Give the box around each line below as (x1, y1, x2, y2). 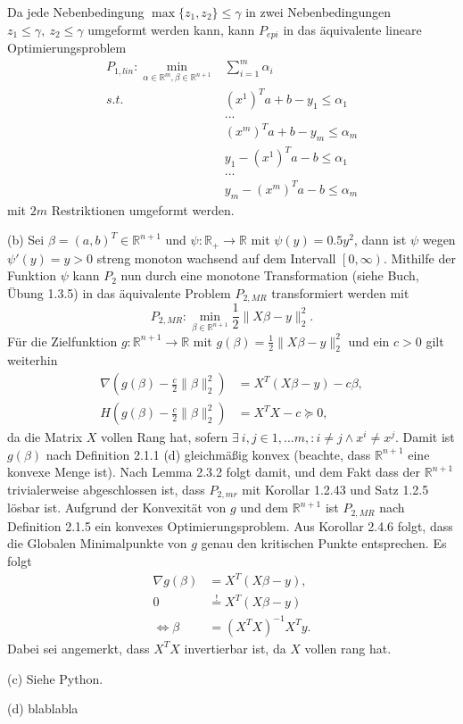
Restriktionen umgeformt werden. (51, 200, 235, 219)
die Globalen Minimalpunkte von (7, 534, 187, 553)
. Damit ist (395, 428, 455, 446)
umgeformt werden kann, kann (87, 20, 255, 38)
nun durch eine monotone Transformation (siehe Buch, (120, 266, 419, 285)
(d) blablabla (7, 699, 79, 718)
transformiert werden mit (271, 283, 409, 302)
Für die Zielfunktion (7, 331, 118, 350)
